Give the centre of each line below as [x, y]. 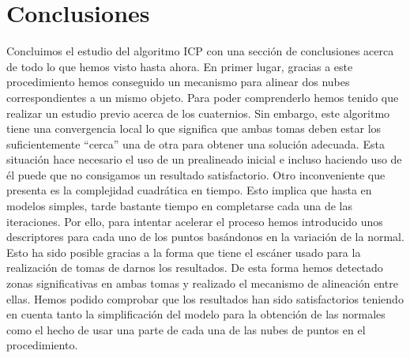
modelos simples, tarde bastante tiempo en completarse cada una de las [179, 206]
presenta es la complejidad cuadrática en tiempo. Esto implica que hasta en [189, 190]
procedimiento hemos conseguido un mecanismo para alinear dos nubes [178, 82]
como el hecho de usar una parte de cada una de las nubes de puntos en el [186, 329]
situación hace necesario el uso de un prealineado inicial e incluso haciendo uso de [204, 159]
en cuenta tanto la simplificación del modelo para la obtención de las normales [196, 314]
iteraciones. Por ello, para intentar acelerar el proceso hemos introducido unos [195, 221]
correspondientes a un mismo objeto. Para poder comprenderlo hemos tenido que [203, 97]
